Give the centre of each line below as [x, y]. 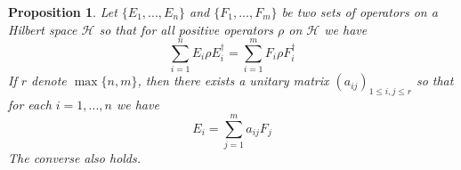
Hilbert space [43, 29]
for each [30, 105]
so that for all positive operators [186, 29]
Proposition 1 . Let [63, 12]
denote [49, 81]
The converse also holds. [75, 157]
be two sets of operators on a [360, 12]
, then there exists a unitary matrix [233, 81]
